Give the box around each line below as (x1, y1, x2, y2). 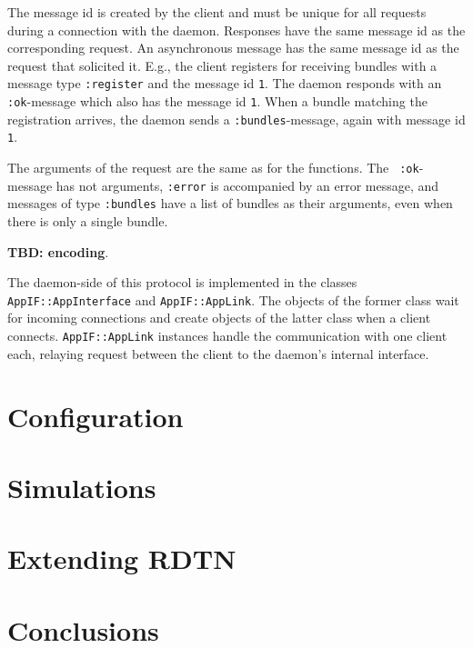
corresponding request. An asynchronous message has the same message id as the (7, 38, 459, 57)
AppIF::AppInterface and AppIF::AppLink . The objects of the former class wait (7, 290, 459, 309)
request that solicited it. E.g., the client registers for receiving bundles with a (7, 55, 438, 75)
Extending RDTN (7, 540, 236, 577)
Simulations (7, 468, 156, 505)
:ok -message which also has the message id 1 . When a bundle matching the (7, 92, 428, 111)
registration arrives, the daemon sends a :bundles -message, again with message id (7, 109, 466, 128)
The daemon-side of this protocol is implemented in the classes (7, 273, 357, 292)
